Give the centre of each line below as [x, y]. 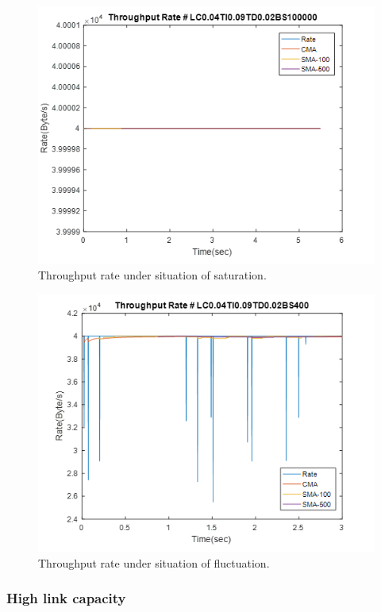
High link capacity [66, 598]
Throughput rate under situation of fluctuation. [154, 562]
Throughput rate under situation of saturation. [152, 275]
